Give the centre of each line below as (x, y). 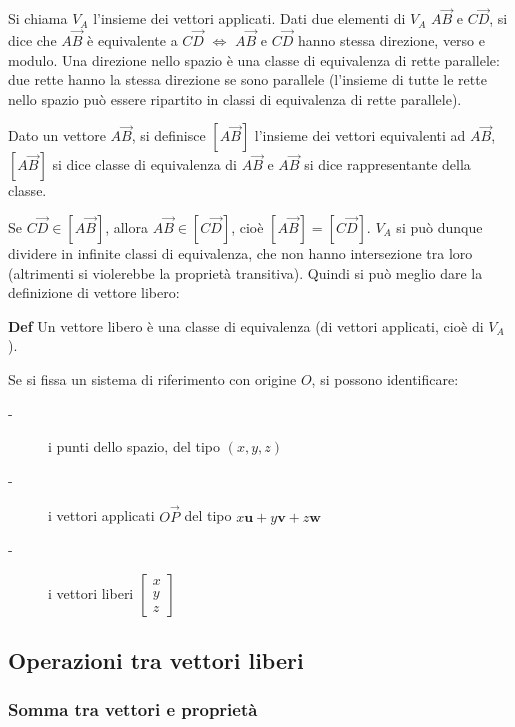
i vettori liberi (91, 592)
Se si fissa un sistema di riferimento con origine (152, 378)
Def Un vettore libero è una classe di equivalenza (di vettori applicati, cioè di (246, 325)
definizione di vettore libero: (94, 292)
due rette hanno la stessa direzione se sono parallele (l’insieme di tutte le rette (247, 79)
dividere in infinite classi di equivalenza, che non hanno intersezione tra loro (240, 253)
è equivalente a (132, 40)
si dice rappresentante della (387, 164)
